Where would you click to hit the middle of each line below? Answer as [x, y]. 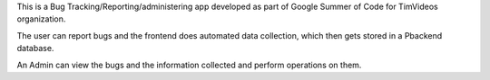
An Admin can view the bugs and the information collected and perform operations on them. [189, 65]
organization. [41, 19]
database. [35, 49]
